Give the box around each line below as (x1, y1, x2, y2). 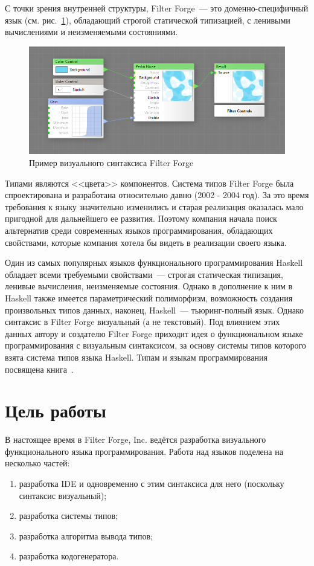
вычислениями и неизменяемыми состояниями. (5, 25, 178, 38)
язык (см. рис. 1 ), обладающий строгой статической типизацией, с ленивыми (5, 13, 290, 26)
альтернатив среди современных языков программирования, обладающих (5, 224, 273, 236)
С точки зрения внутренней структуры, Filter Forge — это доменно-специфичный (5, 2, 309, 14)
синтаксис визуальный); (19, 489, 107, 501)
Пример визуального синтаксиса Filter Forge (29, 156, 194, 169)
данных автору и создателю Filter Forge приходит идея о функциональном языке (5, 327, 303, 339)
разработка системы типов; (19, 509, 118, 522)
